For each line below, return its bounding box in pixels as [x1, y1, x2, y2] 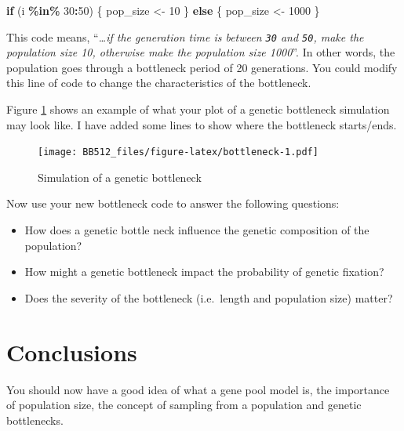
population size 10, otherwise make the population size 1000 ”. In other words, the [6, 44, 395, 60]
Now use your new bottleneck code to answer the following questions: [6, 195, 340, 212]
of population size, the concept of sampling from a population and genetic [6, 397, 362, 413]
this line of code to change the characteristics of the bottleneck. [6, 74, 311, 91]
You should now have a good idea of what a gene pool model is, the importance [6, 381, 390, 397]
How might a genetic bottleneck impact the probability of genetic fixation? [24, 263, 384, 280]
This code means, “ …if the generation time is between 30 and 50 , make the [6, 28, 364, 45]
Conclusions [6, 335, 137, 368]
